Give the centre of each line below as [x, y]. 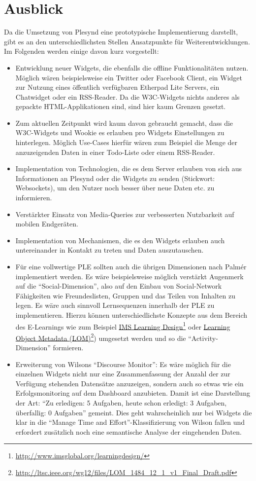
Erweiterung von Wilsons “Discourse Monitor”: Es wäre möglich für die [123, 364]
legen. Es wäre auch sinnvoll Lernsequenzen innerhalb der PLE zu [115, 305]
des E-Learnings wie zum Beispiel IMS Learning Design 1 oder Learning [123, 326]
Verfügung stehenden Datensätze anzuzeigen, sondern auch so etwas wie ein [129, 383]
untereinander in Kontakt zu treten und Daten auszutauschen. [110, 250]
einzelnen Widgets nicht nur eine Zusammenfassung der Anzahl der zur [123, 374]
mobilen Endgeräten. [47, 224]
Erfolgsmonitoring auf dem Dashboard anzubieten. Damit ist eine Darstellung [133, 393]
